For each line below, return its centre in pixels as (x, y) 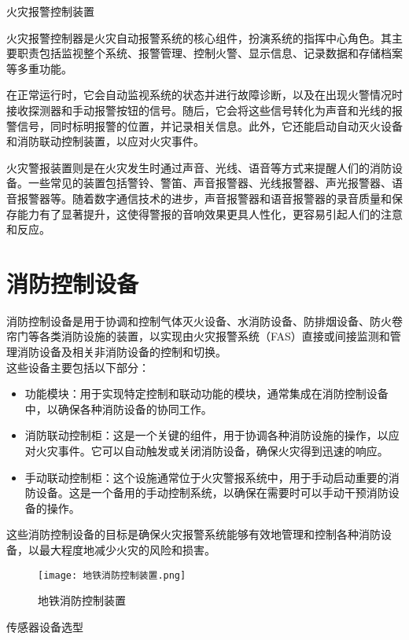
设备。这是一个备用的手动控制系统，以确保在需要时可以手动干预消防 (212, 493)
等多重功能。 (39, 68)
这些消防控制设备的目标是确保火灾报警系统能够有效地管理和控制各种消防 (193, 534)
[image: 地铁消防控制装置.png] (112, 575)
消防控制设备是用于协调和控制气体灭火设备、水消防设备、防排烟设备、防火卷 (204, 320)
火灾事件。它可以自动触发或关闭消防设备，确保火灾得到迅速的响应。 (212, 451)
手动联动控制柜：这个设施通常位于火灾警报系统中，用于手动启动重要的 (206, 477)
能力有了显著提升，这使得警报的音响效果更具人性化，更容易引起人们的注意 (210, 213)
